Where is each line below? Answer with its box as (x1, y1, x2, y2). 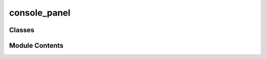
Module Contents (9, 41, 64, 50)
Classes (9, 26, 34, 34)
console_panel (9, 7, 71, 18)
